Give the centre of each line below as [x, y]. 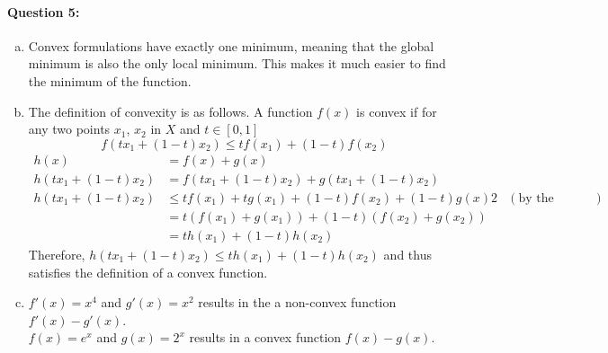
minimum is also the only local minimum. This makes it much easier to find [237, 63]
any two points [69, 129]
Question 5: [44, 11]
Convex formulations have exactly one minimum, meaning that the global [231, 45]
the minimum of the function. [110, 80]
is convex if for [397, 111]
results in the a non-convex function [297, 302]
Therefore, [57, 254]
